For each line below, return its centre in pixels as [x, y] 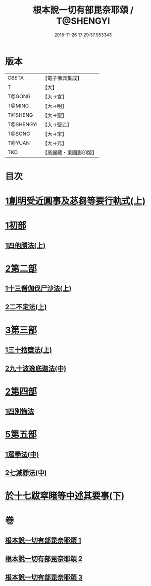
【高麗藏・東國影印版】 [70, 152]
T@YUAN [19, 143]
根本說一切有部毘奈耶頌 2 [44, 559]
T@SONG [19, 134]
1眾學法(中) [22, 454]
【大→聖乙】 [57, 125]
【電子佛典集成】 [62, 78]
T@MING [18, 106]
